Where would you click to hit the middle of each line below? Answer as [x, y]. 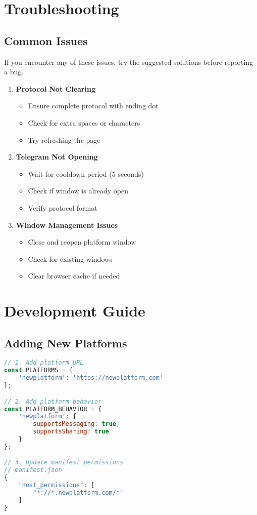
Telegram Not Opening [57, 157]
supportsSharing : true [71, 432]
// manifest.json [33, 470]
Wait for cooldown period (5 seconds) [86, 173]
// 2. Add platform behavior [53, 401]
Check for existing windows [70, 259]
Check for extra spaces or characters [84, 122]
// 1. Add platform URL [44, 363]
